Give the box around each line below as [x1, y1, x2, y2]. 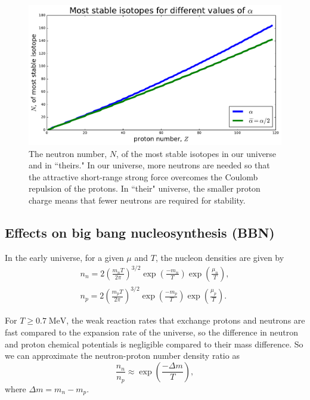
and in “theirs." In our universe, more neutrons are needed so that [29, 159, 270, 171]
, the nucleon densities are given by [155, 251, 284, 263]
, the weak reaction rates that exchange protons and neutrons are [66, 314, 305, 327]
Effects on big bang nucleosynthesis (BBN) [5, 223, 275, 241]
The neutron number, [29, 147, 107, 159]
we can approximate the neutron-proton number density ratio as [5, 349, 240, 362]
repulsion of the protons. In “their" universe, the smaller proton [29, 182, 261, 195]
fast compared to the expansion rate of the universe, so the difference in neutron [5, 326, 299, 339]
